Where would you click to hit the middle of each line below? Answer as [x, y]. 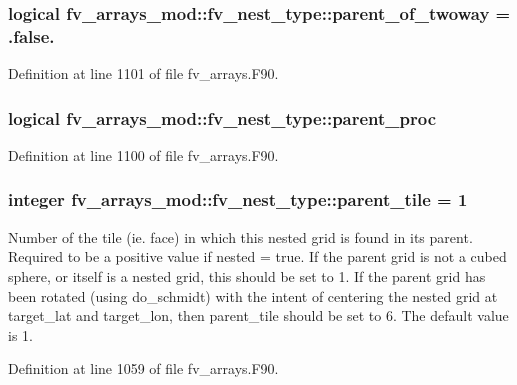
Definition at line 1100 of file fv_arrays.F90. [143, 154]
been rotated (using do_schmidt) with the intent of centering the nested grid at [253, 295]
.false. [31, 35]
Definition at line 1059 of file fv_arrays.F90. [143, 368]
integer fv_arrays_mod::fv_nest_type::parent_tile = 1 [238, 199]
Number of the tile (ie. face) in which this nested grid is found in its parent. [240, 236]
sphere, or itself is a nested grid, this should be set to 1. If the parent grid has [247, 275]
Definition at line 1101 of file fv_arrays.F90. [143, 73]
